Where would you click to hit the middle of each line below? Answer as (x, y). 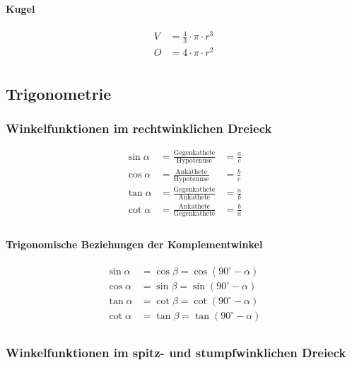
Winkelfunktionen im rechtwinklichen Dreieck (139, 128)
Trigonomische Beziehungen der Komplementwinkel (134, 244)
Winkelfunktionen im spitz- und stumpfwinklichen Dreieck (176, 353)
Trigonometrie (59, 93)
